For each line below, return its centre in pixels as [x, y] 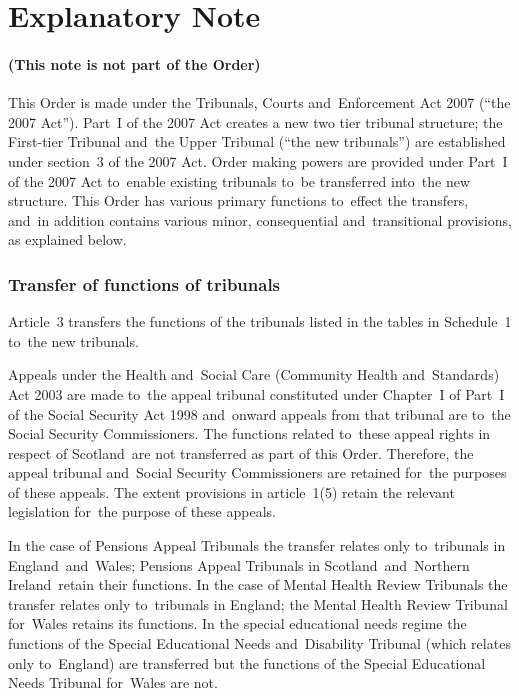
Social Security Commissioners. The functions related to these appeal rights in [249, 433]
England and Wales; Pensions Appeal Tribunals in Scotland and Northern [239, 564]
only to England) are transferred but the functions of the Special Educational [247, 662]
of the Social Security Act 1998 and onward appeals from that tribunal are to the [259, 413]
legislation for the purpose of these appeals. [142, 511]
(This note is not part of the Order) [134, 63]
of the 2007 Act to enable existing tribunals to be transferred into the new [239, 180]
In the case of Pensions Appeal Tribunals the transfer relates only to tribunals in [257, 545]
